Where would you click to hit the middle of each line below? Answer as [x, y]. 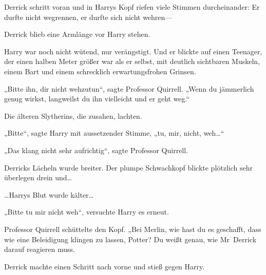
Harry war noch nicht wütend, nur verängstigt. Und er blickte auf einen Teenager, [133, 51]
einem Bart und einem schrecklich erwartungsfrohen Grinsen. [100, 71]
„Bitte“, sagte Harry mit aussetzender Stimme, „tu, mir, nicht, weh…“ [114, 133]
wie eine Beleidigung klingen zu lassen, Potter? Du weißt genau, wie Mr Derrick [130, 239]
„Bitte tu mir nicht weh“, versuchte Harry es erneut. [87, 212]
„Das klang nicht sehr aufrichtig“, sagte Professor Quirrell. [96, 150]
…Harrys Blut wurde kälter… [49, 194]
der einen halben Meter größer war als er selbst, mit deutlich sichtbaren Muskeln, [132, 61]
